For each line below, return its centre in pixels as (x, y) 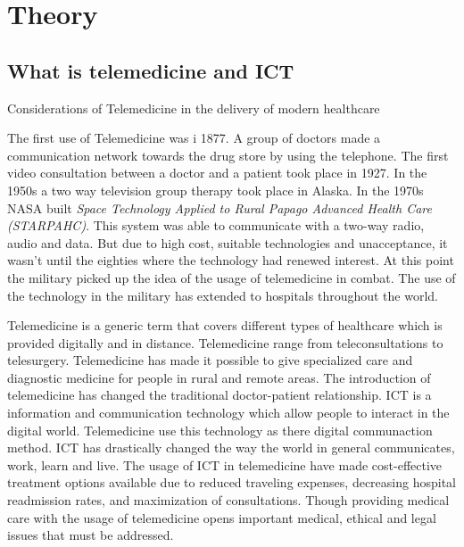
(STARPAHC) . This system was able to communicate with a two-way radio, (216, 225)
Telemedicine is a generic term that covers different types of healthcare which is (225, 325)
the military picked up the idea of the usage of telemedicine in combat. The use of (232, 277)
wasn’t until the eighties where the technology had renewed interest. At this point (231, 260)
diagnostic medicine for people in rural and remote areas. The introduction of (219, 377)
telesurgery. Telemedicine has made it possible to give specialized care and (210, 360)
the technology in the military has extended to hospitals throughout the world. (223, 295)
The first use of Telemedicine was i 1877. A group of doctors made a (194, 138)
